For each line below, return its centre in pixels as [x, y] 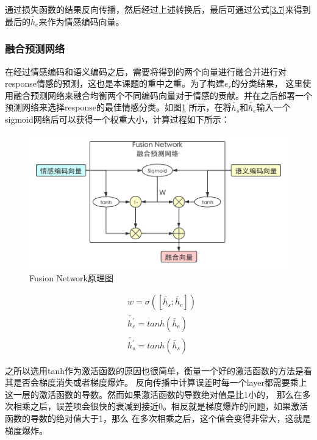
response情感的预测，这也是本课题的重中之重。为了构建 [115, 83]
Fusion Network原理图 [71, 277]
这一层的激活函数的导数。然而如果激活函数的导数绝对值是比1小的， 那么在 [154, 394]
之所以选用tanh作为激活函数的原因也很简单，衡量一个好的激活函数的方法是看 [159, 370]
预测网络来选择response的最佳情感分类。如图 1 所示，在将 [118, 107]
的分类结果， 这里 [267, 83]
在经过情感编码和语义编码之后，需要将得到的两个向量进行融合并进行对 [146, 71]
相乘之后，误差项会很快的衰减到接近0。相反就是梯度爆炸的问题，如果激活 [160, 406]
